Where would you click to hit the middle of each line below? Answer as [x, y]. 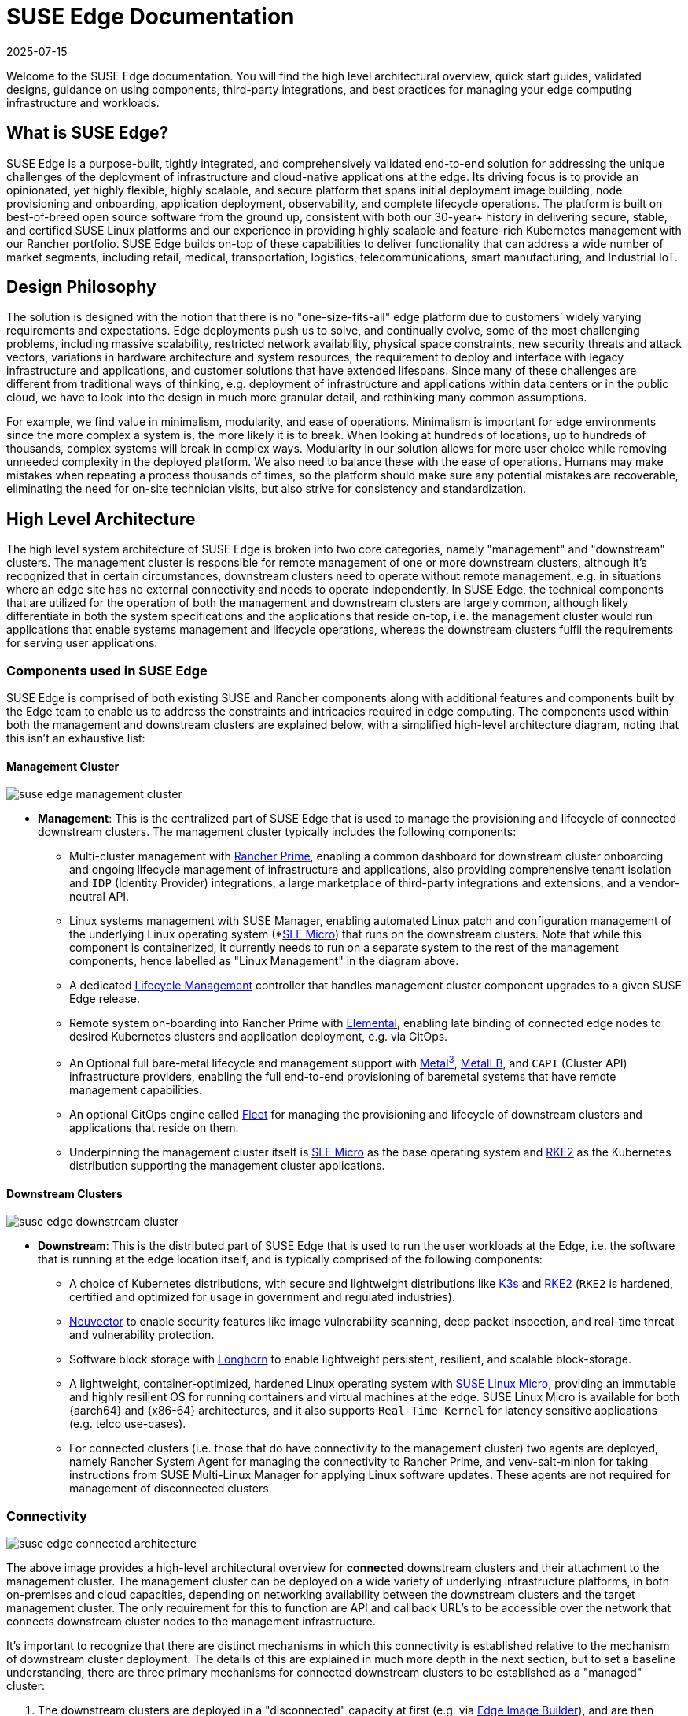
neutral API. [99, 897]
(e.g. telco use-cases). [128, 1424]
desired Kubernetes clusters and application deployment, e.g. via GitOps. [259, 1037]
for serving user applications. [82, 643]
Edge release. [105, 999]
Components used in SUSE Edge [107, 670]
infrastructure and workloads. [83, 102]
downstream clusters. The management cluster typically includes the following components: [277, 832]
